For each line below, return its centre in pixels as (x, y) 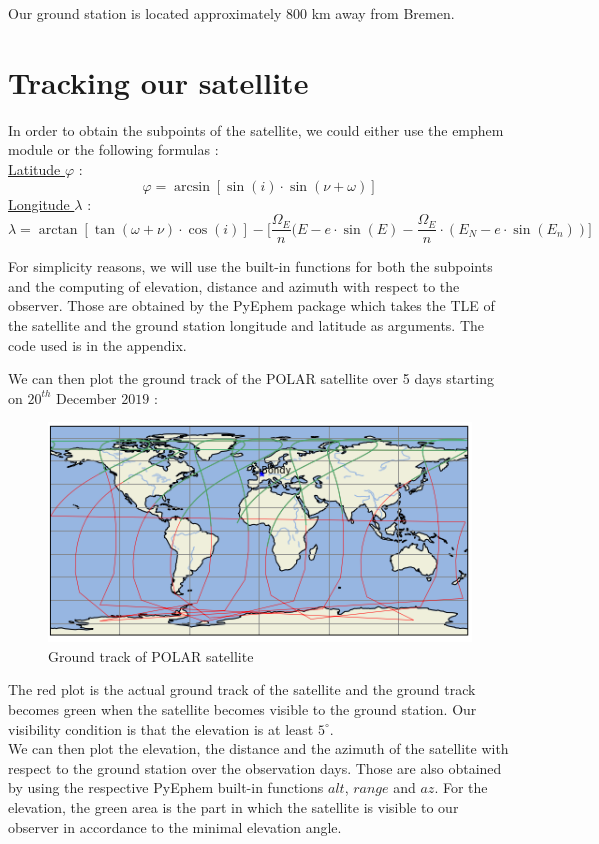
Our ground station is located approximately (145, 13)
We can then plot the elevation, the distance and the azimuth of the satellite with (258, 748)
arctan (58, 229)
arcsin (192, 186)
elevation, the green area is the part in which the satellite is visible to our (233, 807)
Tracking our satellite (158, 81)
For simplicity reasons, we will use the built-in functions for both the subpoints (250, 266)
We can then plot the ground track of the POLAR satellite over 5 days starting (251, 378)
